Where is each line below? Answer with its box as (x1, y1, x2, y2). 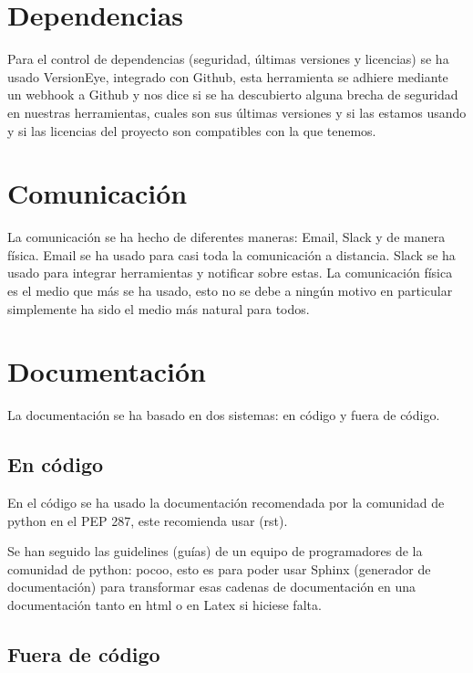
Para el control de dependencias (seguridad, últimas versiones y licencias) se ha (7, 49, 449, 68)
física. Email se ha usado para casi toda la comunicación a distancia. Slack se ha (7, 245, 456, 264)
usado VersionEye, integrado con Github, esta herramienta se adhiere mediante (7, 67, 448, 86)
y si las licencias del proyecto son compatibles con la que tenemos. (7, 121, 376, 140)
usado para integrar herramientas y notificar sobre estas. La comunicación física (7, 263, 453, 282)
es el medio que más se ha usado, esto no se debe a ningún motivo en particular (7, 281, 453, 300)
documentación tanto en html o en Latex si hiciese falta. (7, 595, 322, 615)
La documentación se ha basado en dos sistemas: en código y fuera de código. (7, 405, 440, 425)
